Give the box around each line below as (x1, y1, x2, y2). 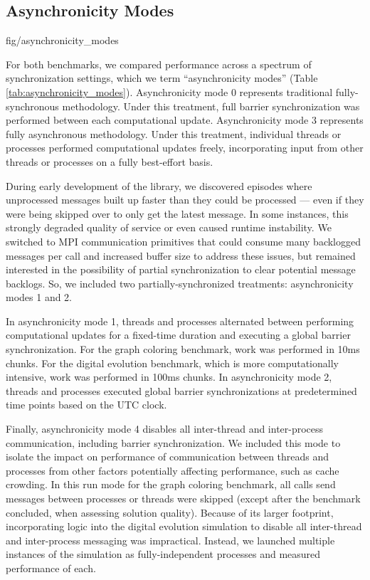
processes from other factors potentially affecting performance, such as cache (6, 463, 339, 478)
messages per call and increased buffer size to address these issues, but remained (6, 248, 356, 263)
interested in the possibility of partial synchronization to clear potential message (6, 262, 356, 277)
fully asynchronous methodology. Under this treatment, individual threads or (6, 126, 342, 141)
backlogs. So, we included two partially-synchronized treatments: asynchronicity (6, 275, 354, 290)
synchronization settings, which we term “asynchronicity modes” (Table (6, 70, 318, 85)
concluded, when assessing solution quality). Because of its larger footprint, (6, 505, 334, 520)
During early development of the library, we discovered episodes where (6, 178, 312, 193)
